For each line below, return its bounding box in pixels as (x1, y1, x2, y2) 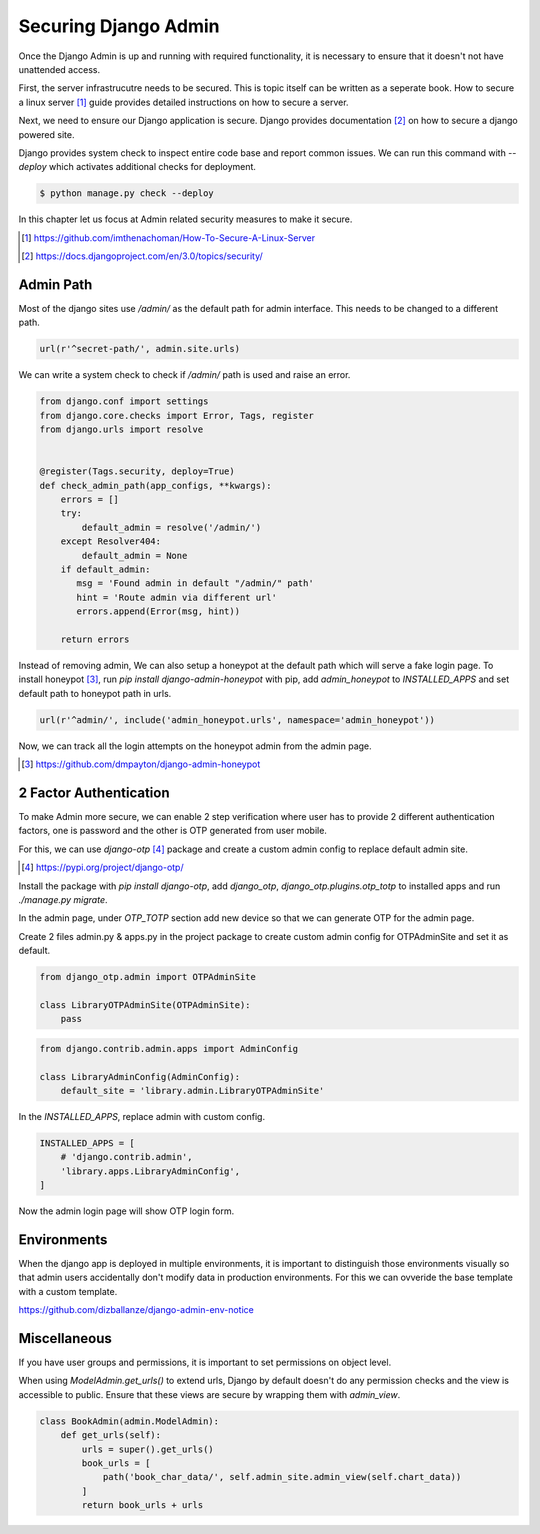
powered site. (18, 128, 75, 140)
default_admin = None (81, 550, 188, 561)
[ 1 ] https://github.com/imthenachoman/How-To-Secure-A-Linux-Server (21, 231, 315, 244)
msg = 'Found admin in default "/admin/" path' (76, 578, 314, 589)
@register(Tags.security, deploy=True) (39, 466, 235, 477)
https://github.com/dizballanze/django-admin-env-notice (18, 1304, 254, 1316)
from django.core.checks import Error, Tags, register (39, 410, 314, 421)
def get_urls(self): (60, 1430, 162, 1441)
